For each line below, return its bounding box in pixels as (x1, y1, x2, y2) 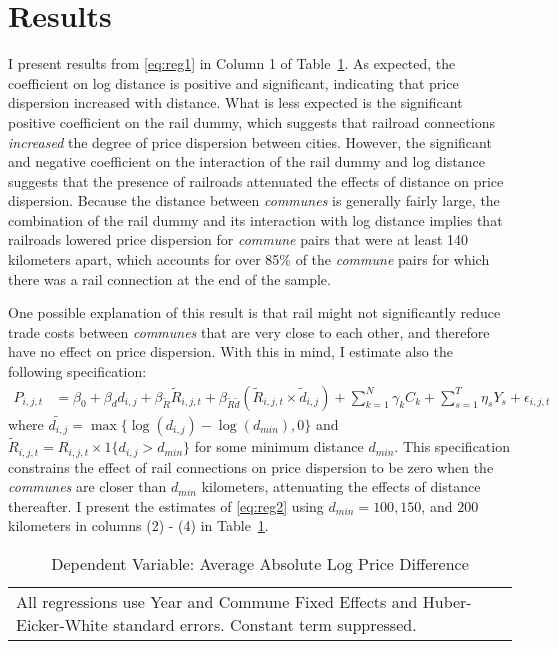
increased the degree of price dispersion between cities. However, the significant (8, 131, 492, 152)
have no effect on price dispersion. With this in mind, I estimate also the (8, 341, 453, 362)
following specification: (8, 361, 147, 382)
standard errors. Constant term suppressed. (113, 612, 417, 636)
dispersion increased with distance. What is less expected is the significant (8, 92, 463, 113)
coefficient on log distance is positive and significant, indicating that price (8, 72, 459, 93)
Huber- (422, 589, 472, 613)
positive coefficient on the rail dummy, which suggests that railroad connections (8, 111, 495, 132)
